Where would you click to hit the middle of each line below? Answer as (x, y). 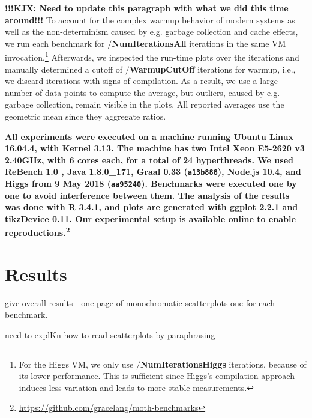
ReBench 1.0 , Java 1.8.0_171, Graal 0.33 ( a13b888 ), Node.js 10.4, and (153, 171)
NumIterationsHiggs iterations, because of (223, 364)
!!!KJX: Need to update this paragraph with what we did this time (147, 8)
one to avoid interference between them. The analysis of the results (147, 195)
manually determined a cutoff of (64, 69)
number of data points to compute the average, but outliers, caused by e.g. (142, 92)
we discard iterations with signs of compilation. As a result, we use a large (141, 81)
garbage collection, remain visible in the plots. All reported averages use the (145, 104)
